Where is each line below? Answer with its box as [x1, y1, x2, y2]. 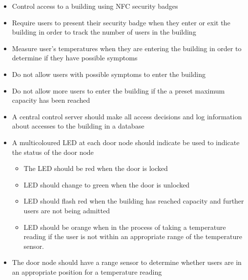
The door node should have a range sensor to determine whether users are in [12, 257, 242, 267]
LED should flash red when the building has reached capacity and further [23, 196, 244, 206]
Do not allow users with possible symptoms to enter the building [12, 69, 206, 79]
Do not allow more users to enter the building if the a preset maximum [12, 85, 225, 95]
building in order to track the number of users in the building [12, 27, 196, 37]
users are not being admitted [23, 205, 110, 215]
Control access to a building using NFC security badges [12, 1, 178, 11]
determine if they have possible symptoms [12, 53, 138, 63]
